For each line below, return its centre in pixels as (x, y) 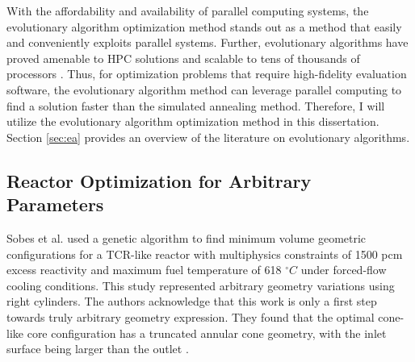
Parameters (55, 204)
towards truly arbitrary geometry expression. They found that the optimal (191, 316)
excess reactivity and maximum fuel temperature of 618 (144, 270)
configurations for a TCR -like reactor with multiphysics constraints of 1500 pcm (205, 254)
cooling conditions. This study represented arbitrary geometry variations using (201, 285)
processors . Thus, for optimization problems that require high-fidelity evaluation (207, 74)
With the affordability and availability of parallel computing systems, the (188, 10)
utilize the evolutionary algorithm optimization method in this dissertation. (193, 121)
